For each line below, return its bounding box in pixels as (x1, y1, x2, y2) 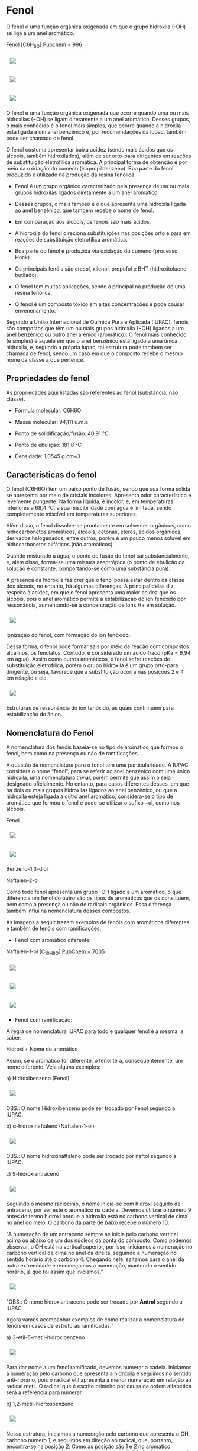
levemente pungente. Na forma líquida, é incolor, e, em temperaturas (6, 498, 174, 505)
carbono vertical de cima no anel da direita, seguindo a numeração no (6, 1249, 177, 1256)
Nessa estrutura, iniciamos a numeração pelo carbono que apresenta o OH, (6, 1430, 190, 1437)
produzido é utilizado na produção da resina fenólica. (6, 171, 136, 178)
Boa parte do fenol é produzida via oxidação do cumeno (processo (14, 247, 178, 255)
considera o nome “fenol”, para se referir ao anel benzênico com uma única (6, 768, 190, 775)
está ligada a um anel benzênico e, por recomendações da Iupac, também (6, 128, 187, 135)
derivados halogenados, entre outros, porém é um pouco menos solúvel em (6, 535, 191, 542)
